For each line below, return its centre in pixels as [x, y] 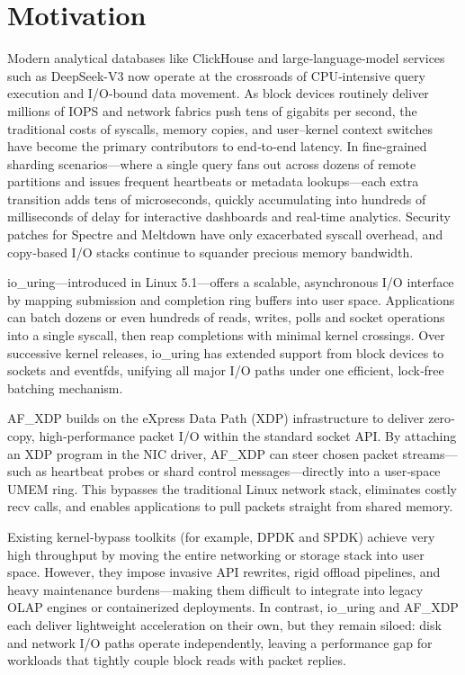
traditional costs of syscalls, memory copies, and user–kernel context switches [220, 128]
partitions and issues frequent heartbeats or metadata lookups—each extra [213, 181]
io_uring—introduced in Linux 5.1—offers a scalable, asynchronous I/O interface [231, 282]
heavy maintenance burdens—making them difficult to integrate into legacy [215, 589]
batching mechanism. [65, 387]
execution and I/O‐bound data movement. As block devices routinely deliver [218, 93]
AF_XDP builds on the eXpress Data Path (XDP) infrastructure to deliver [216, 418]
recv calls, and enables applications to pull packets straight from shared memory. [230, 506]
